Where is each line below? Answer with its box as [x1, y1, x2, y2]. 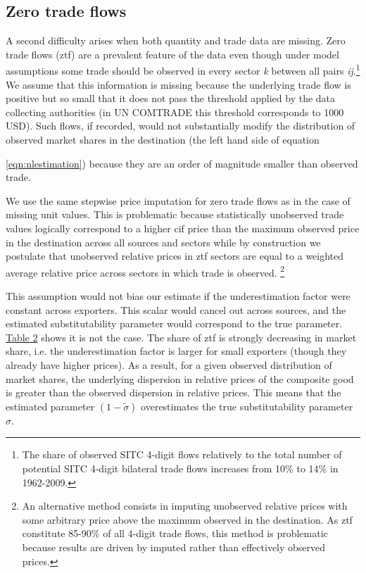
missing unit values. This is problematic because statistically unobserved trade [6, 207, 344, 222]
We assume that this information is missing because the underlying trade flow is [6, 77, 351, 92]
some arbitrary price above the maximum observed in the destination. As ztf [22, 512, 353, 527]
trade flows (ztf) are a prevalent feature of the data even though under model [6, 46, 339, 61]
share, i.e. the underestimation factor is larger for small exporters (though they [6, 344, 347, 358]
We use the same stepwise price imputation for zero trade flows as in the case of [6, 193, 351, 208]
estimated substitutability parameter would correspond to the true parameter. [6, 316, 343, 331]
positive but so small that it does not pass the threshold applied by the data [6, 91, 336, 106]
